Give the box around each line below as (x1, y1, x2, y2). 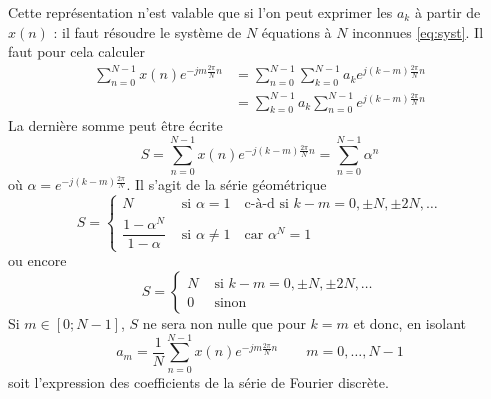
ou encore (8, 250, 67, 271)
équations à (261, 21, 332, 42)
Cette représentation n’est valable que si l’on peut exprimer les (8, 2, 393, 22)
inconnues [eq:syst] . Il (352, 21, 484, 42)
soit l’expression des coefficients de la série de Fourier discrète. (8, 371, 389, 392)
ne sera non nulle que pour (142, 313, 306, 334)
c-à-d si (244, 197, 289, 212)
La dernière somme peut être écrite (8, 115, 223, 136)
